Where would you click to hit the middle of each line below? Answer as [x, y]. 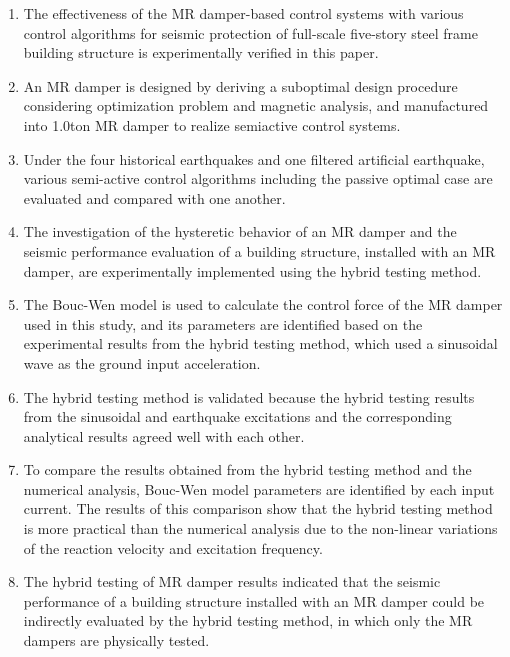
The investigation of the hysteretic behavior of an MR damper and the [240, 231]
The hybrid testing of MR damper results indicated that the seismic [232, 581]
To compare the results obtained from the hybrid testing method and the [247, 469]
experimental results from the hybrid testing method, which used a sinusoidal [260, 343]
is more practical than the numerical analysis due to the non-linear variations [260, 528]
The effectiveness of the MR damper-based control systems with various [243, 13]
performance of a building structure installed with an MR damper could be [254, 600]
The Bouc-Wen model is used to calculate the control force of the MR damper [263, 304]
